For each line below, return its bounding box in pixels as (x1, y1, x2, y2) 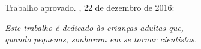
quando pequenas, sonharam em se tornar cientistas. (5, 33, 197, 45)
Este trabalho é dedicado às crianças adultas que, (5, 21, 184, 33)
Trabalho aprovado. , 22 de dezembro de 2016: (5, 1, 175, 13)
